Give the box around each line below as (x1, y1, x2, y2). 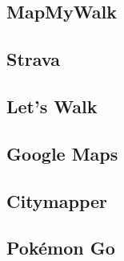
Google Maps (6, 141, 118, 165)
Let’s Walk (6, 93, 98, 118)
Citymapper (6, 188, 107, 213)
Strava (6, 47, 60, 71)
